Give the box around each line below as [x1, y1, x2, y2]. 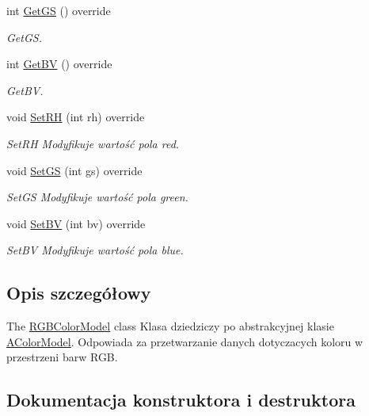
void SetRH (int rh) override [6, 109, 145, 125]
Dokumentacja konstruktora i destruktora [6, 387, 356, 412]
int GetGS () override [6, 2, 111, 18]
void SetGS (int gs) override [6, 162, 143, 178]
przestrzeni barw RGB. [6, 349, 118, 365]
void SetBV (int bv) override [6, 215, 146, 231]
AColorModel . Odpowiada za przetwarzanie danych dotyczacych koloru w [6, 333, 363, 349]
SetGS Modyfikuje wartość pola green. [6, 189, 188, 205]
